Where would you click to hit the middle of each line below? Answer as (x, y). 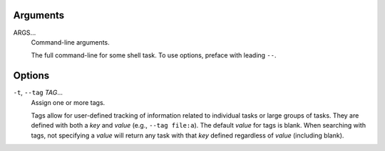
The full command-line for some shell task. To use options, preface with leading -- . (154, 55)
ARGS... (25, 33)
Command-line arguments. (70, 42)
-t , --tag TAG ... (38, 93)
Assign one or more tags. (68, 102)
